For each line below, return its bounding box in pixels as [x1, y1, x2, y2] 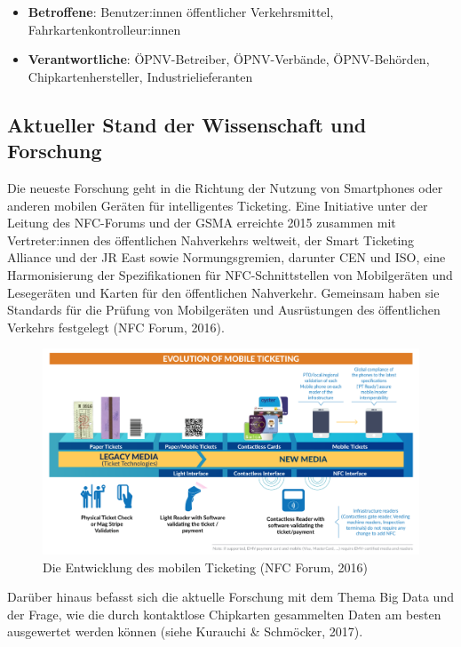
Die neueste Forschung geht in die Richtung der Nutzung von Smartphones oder [7, 178, 443, 196]
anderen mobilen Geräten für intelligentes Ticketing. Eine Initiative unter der [7, 196, 428, 214]
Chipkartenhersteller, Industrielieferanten [28, 67, 253, 85]
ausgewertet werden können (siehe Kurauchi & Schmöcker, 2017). [7, 622, 363, 641]
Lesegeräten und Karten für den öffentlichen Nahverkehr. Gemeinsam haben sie [7, 283, 440, 301]
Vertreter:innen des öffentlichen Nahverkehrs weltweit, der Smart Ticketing [7, 230, 415, 249]
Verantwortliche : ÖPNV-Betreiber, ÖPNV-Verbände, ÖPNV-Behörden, [28, 50, 430, 68]
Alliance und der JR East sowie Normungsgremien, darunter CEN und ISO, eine [7, 248, 446, 267]
